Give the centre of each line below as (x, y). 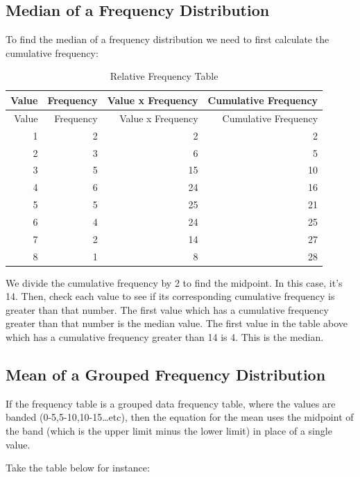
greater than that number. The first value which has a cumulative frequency (167, 309)
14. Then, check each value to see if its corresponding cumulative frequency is (170, 296)
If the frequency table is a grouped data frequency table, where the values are (171, 403)
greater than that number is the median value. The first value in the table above (177, 323)
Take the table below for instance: (78, 468)
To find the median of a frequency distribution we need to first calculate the (168, 39)
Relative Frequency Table (164, 76)
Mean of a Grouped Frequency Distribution (166, 375)
